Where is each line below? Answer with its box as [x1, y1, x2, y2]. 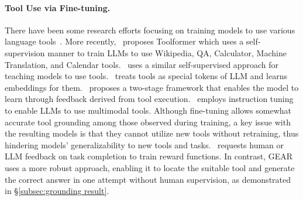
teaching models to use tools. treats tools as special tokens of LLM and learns [5, 70, 287, 82]
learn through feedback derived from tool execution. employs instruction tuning [5, 93, 294, 105]
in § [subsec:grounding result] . [5, 185, 109, 197]
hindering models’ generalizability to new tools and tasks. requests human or [5, 138, 284, 151]
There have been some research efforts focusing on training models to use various [5, 23, 295, 36]
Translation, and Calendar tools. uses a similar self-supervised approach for [5, 58, 278, 70]
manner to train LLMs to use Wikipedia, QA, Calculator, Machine [47, 46, 287, 59]
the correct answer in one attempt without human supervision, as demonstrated [5, 173, 291, 185]
